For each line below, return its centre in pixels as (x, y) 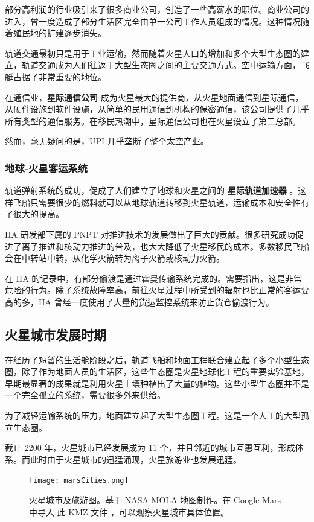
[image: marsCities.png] (79, 481)
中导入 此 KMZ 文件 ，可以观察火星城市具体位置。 (129, 511)
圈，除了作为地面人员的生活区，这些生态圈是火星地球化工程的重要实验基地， (157, 371)
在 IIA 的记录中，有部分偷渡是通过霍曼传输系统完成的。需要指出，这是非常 (154, 278)
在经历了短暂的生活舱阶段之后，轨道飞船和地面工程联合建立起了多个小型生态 (157, 359)
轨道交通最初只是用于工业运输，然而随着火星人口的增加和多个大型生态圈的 (153, 53)
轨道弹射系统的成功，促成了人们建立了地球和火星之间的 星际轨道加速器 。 (152, 190)
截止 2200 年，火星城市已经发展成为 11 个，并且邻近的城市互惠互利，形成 (150, 447)
